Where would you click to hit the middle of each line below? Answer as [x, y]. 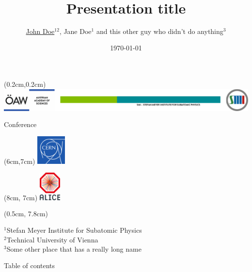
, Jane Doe [75, 31]
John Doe [40, 31]
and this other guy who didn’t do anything [160, 31]
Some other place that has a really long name [74, 249]
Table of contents [30, 265]
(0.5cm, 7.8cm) [26, 214]
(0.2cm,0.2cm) [25, 84]
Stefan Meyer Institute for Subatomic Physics [74, 230]
